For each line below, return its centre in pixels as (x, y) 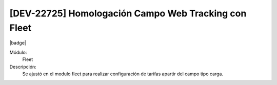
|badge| (18, 43)
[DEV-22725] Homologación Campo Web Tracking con (128, 13)
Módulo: (18, 52)
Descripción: (23, 67)
